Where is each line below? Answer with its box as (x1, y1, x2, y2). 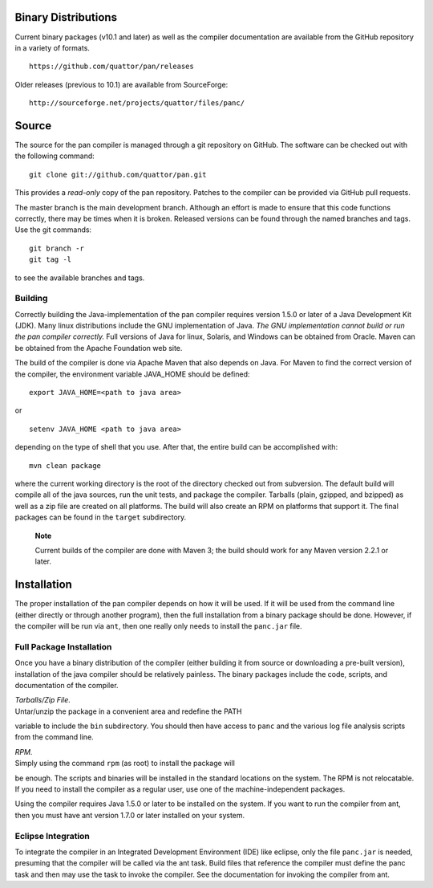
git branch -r (29, 243, 84, 253)
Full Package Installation (14, 641, 112, 652)
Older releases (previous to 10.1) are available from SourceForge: (14, 79, 229, 89)
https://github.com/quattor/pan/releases (29, 62, 194, 71)
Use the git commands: (14, 225, 92, 234)
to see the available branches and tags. (14, 273, 145, 283)
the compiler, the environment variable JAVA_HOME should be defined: (14, 369, 250, 379)
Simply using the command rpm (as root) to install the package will (14, 759, 236, 768)
